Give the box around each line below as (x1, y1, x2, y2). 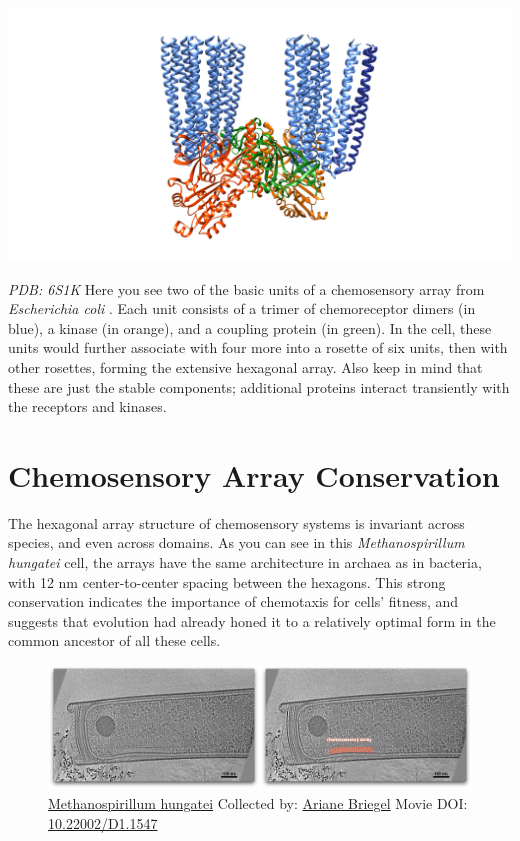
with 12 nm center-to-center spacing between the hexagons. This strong (8, 571, 446, 592)
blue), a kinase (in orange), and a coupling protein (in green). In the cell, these (8, 317, 492, 338)
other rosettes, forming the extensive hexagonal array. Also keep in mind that (8, 356, 483, 377)
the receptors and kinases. (8, 396, 167, 417)
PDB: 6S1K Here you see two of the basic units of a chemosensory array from (8, 278, 485, 299)
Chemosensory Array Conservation (8, 454, 500, 495)
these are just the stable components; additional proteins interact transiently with (8, 376, 510, 397)
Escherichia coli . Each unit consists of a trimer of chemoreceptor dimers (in (8, 298, 476, 319)
